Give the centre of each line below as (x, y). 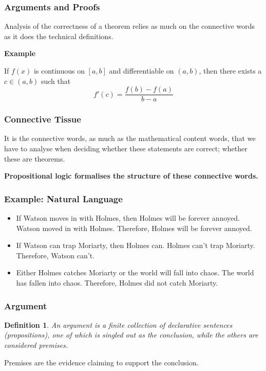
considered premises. (36, 345)
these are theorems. (35, 158)
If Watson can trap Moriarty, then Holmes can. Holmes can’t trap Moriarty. (136, 245)
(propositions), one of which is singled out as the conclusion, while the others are (131, 335)
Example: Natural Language (63, 198)
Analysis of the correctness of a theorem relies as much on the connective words (129, 26)
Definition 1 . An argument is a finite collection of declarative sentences (118, 324)
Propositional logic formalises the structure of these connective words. (131, 176)
